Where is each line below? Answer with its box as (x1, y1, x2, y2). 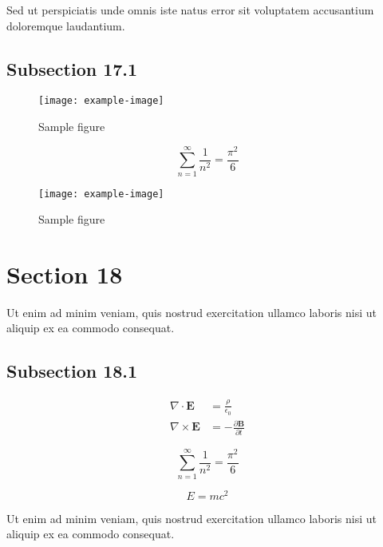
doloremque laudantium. (6, 17, 125, 34)
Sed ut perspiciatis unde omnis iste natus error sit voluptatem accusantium (6, 2, 374, 18)
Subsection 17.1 (6, 56, 138, 81)
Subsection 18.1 (6, 359, 138, 383)
